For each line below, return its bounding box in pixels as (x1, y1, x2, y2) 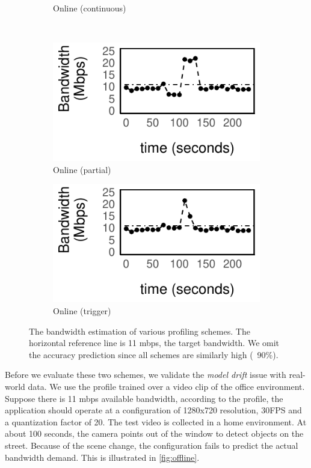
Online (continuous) (53, 2, 126, 14)
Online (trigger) (53, 305, 111, 317)
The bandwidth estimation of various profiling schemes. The (29, 324, 250, 337)
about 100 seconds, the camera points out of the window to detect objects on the (5, 427, 304, 440)
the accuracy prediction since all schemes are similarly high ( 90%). (29, 348, 279, 360)
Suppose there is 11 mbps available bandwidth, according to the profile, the (5, 392, 283, 404)
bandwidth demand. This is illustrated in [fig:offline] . (5, 451, 200, 463)
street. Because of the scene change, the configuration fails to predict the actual (5, 439, 298, 451)
